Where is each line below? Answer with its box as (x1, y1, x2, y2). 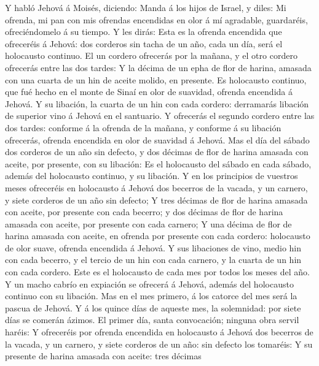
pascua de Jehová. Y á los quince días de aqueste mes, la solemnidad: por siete (5, 301, 301, 314)
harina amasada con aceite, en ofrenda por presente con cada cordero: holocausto (5, 229, 310, 242)
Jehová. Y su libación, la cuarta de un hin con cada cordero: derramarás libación (5, 97, 309, 110)
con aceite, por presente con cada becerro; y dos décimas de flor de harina (5, 205, 283, 218)
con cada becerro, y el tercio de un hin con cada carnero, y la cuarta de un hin (5, 253, 302, 266)
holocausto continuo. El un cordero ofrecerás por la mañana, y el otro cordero (5, 49, 297, 62)
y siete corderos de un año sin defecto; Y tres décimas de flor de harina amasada (5, 193, 308, 206)
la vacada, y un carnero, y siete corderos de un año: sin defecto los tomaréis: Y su (5, 337, 313, 350)
